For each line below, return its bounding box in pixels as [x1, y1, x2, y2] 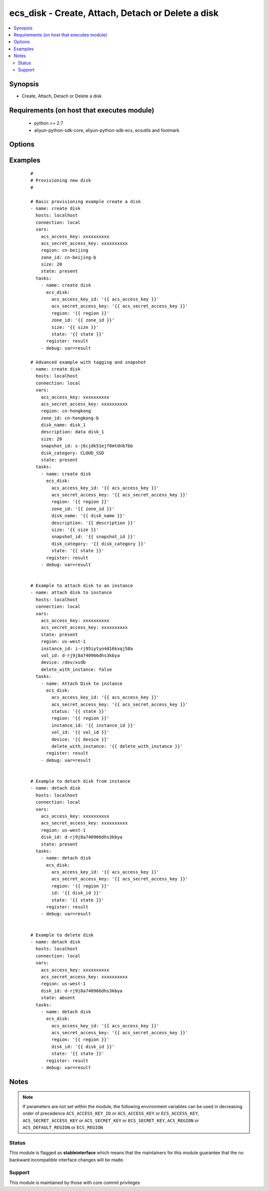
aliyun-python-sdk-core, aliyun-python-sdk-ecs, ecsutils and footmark [34, 127, 180, 133]
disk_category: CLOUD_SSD [40, 450, 105, 456]
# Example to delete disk [30, 932, 94, 938]
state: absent [40, 995, 76, 1001]
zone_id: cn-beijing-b [40, 255, 97, 260]
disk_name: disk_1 [40, 422, 86, 428]
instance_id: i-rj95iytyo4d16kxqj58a [40, 645, 133, 651]
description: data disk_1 [40, 429, 105, 435]
